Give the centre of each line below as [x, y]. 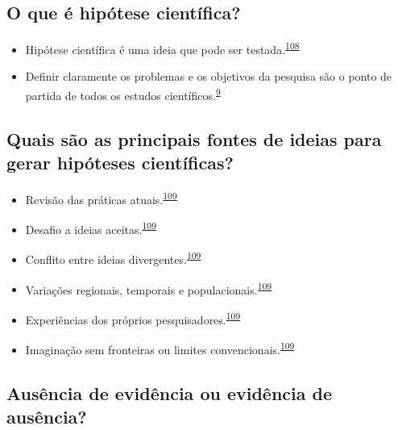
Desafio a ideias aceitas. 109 [91, 228]
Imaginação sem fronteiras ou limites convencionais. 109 [160, 348]
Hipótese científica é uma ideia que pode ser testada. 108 [162, 48]
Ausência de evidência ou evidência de [170, 392]
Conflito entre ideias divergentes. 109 [113, 258]
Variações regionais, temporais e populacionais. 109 [149, 288]
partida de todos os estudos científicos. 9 [123, 94]
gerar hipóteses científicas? [120, 163]
